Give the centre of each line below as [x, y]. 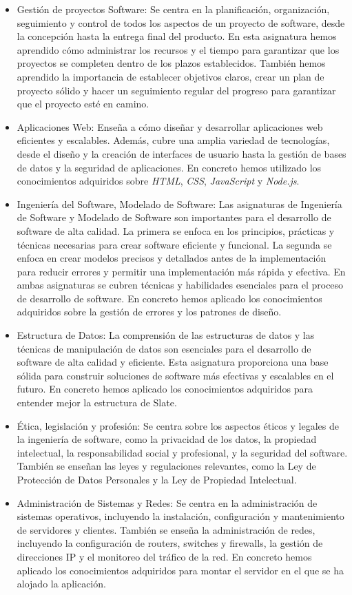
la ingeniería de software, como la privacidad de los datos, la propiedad [167, 439]
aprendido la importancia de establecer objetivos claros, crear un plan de [170, 76]
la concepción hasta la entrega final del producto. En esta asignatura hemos [177, 36]
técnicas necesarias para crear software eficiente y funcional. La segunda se [174, 244]
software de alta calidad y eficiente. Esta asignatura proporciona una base [173, 362]
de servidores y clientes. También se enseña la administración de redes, [166, 529]
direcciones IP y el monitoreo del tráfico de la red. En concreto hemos [164, 556]
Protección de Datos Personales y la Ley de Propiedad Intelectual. [157, 479]
